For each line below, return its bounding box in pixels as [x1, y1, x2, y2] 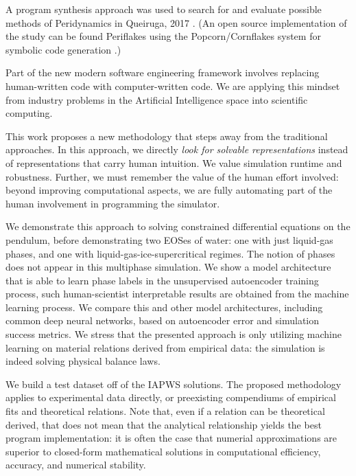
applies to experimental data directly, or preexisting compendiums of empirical [5, 390, 336, 405]
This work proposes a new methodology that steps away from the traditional [5, 128, 328, 143]
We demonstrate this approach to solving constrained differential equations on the [5, 219, 351, 234]
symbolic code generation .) [5, 42, 121, 56]
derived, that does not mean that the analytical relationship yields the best [5, 417, 322, 431]
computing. [5, 106, 53, 120]
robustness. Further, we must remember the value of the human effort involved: [5, 169, 339, 183]
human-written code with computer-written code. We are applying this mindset [5, 78, 340, 93]
